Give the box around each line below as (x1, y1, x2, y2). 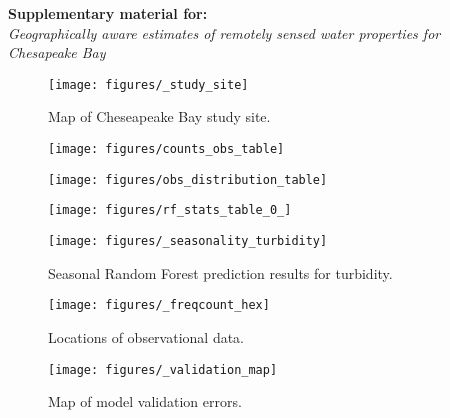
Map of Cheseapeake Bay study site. (48, 106, 271, 127)
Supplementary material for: (8, 3, 208, 23)
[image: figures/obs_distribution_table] (48, 172, 328, 187)
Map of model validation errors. (48, 391, 242, 412)
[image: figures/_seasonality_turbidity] (48, 234, 328, 248)
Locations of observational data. (48, 326, 245, 347)
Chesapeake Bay (8, 42, 106, 63)
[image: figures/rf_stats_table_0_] (48, 203, 292, 218)
